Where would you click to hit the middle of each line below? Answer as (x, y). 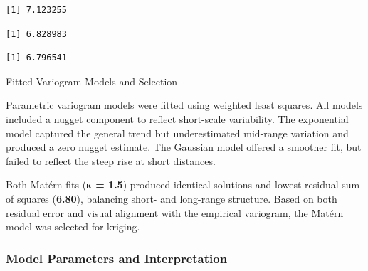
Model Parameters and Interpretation (117, 258)
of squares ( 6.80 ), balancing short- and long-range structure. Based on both (172, 198)
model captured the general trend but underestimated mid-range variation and (177, 133)
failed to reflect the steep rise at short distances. (111, 160)
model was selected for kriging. (73, 227)
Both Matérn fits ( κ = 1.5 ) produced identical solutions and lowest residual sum (183, 185)
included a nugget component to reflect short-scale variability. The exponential (177, 118)
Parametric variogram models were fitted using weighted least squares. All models (184, 105)
